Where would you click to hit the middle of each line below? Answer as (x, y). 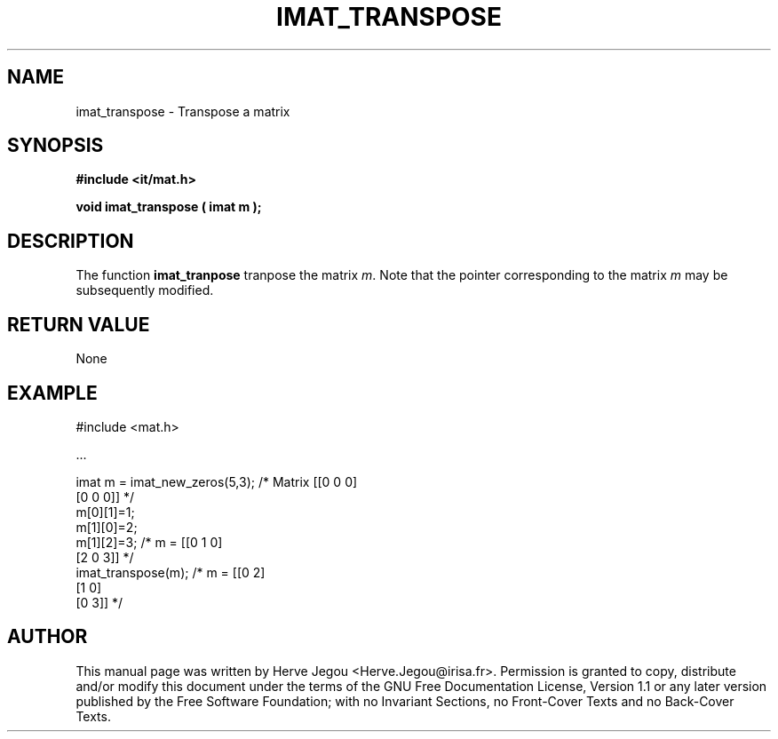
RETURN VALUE (79, 324)
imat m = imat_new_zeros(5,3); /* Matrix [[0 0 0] (217, 481)
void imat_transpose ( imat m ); (169, 207)
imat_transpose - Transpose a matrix (183, 111)
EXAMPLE (52, 393)
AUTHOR (48, 637)
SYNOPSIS (56, 146)
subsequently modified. (145, 290)
